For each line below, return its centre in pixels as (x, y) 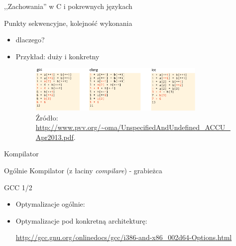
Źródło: (47, 117)
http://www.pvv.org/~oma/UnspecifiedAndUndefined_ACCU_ (133, 127)
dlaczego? (30, 40)
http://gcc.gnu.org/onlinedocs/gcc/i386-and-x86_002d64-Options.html (124, 237)
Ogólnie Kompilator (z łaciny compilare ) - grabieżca (83, 171)
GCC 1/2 (18, 187)
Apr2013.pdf (55, 137)
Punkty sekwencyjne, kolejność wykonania (68, 23)
